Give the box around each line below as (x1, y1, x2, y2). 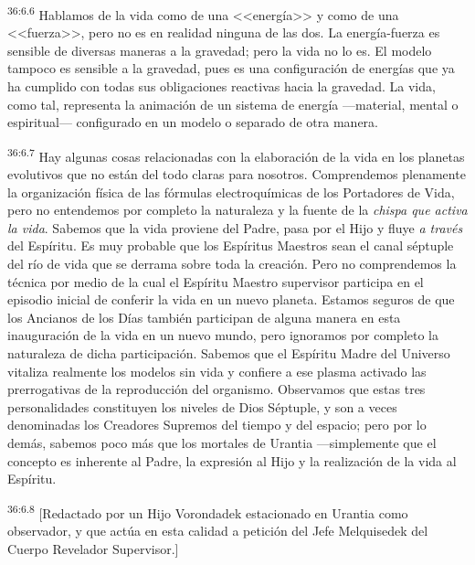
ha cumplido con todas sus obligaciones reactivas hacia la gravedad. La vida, (7, 77, 436, 96)
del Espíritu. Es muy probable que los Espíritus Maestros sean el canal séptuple (7, 236, 454, 255)
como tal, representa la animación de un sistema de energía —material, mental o (7, 94, 459, 113)
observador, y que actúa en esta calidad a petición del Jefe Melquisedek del (7, 521, 428, 539)
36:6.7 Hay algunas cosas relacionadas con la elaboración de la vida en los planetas (7, 144, 465, 165)
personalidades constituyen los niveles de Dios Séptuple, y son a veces (7, 397, 397, 416)
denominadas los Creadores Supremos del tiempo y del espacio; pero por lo (7, 415, 427, 434)
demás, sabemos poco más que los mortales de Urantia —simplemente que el (7, 432, 437, 452)
